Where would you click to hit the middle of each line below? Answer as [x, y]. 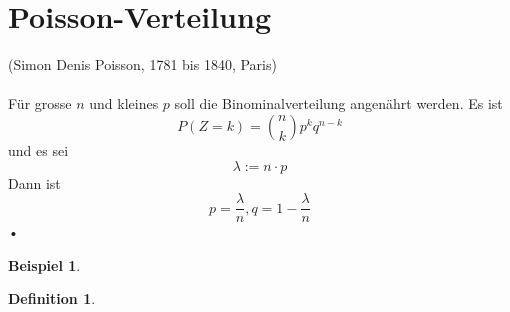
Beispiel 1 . [44, 264]
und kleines [124, 103]
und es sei [38, 149]
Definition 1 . [52, 298]
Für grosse [40, 103]
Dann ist [34, 182]
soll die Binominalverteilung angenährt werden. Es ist [338, 103]
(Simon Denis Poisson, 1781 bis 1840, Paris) [142, 64]
